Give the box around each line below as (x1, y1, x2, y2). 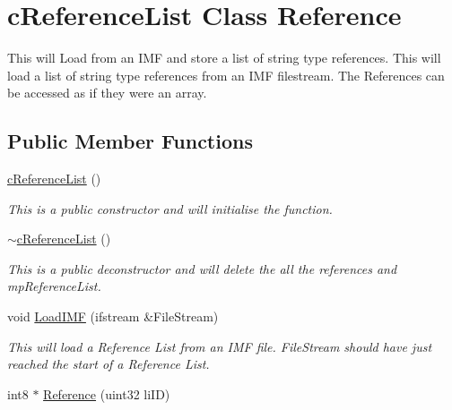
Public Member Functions (7, 127, 253, 155)
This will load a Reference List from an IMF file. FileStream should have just (7, 337, 432, 355)
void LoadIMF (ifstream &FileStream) (7, 307, 219, 326)
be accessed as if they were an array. (7, 83, 207, 102)
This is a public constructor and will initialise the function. (7, 199, 333, 218)
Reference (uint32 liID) (43, 384, 170, 403)
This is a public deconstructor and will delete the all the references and (7, 259, 397, 278)
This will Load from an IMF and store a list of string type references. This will (7, 48, 441, 67)
